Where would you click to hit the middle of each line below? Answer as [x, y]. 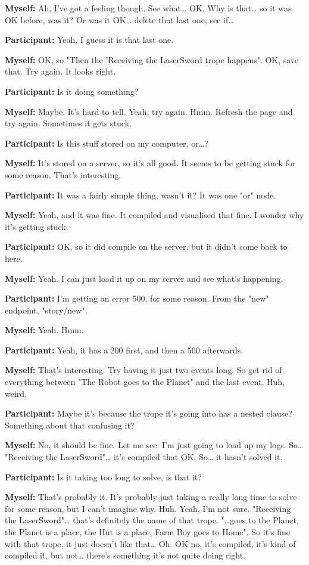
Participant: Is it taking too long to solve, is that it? [103, 476]
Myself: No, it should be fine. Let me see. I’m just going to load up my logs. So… [154, 445]
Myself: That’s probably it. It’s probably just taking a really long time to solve [151, 497]
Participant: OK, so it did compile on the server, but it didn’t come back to [146, 246]
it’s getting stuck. [37, 226]
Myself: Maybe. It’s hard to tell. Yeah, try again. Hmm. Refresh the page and [149, 111]
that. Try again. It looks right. [60, 71]
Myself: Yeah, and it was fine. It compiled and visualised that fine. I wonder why [154, 215]
